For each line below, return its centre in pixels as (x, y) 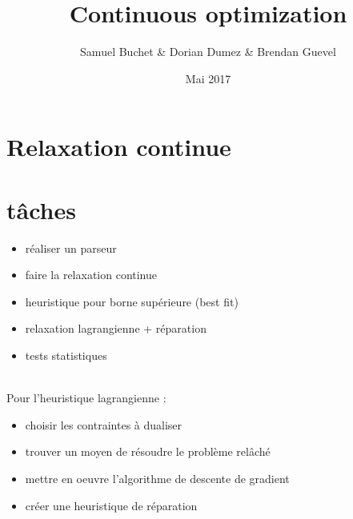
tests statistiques (66, 355)
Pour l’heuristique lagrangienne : (86, 398)
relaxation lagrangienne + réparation (116, 328)
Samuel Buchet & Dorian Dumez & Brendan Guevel (208, 52)
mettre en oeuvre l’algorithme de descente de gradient (157, 478)
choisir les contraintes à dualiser (104, 424)
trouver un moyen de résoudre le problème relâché (148, 451)
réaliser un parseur (71, 248)
